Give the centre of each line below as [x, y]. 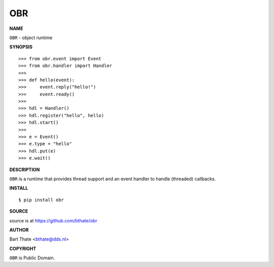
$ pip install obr [41, 200]
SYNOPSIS [21, 47]
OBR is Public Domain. [32, 258]
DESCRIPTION [25, 170]
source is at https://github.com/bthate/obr [53, 220]
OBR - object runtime [31, 38]
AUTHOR [19, 230]
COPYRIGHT [23, 248]
